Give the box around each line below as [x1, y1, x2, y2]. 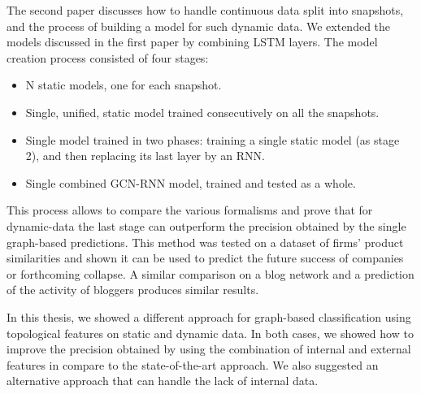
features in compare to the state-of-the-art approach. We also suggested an [7, 356, 379, 373]
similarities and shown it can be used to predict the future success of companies [7, 249, 404, 266]
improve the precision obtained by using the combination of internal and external [7, 340, 411, 357]
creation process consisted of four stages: [7, 49, 209, 66]
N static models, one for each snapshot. [25, 76, 222, 93]
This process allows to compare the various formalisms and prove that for [7, 201, 373, 219]
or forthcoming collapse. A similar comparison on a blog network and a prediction [7, 265, 414, 282]
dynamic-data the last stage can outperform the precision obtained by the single [7, 217, 406, 234]
